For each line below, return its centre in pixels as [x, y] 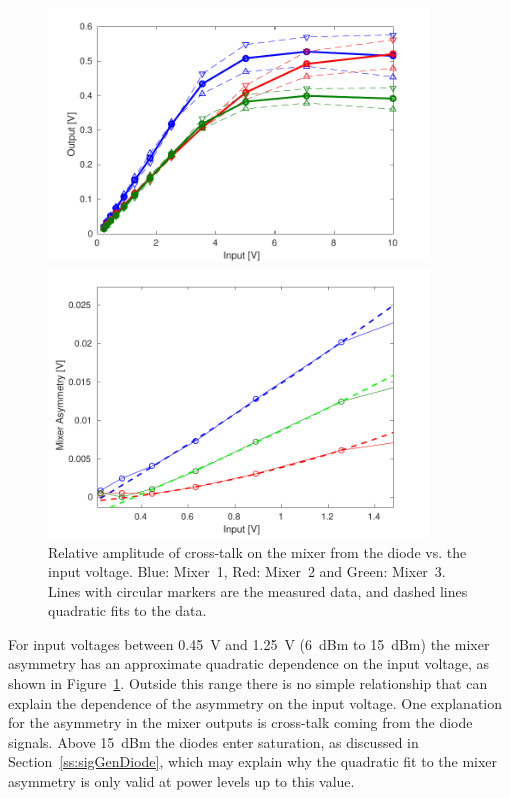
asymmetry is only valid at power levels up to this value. [181, 781]
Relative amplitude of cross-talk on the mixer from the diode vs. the [257, 551]
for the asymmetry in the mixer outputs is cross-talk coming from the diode [240, 722]
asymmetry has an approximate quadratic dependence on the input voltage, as [249, 663]
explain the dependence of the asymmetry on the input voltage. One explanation [255, 702]
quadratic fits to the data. [127, 610]
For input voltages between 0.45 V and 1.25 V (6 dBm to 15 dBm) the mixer [249, 643]
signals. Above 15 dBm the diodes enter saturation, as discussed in [213, 741]
